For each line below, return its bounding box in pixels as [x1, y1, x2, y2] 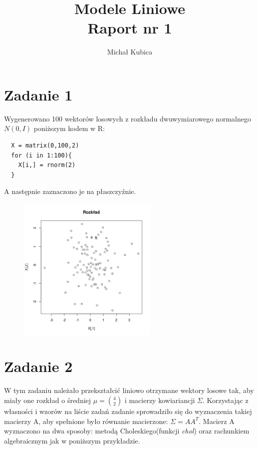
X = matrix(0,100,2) [11, 142, 79, 149]
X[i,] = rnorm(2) [18, 161, 76, 169]
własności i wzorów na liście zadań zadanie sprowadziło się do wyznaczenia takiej [4, 405, 252, 416]
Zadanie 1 [4, 84, 73, 104]
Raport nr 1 [87, 17, 172, 38]
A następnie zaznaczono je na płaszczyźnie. [4, 186, 136, 196]
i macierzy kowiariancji [124, 394, 195, 405]
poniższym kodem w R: [33, 123, 105, 133]
